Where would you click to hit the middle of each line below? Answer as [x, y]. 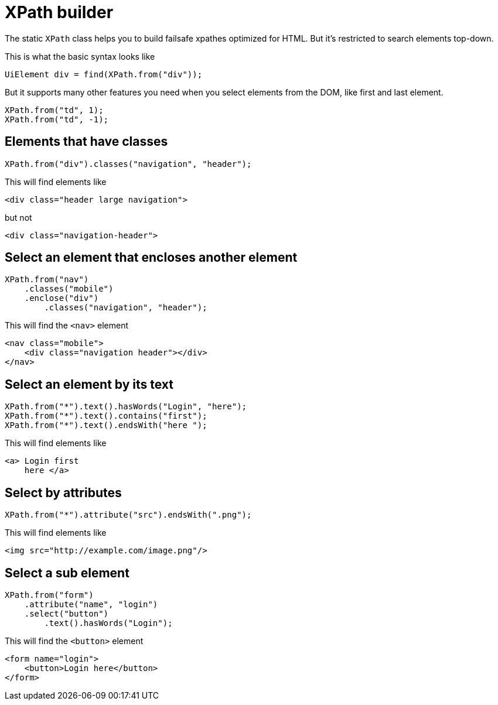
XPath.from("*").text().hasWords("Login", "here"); [126, 407]
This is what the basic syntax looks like [80, 56]
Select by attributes [63, 492]
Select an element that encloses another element [151, 258]
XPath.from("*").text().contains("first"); [106, 416]
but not [18, 217]
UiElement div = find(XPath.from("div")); [104, 74]
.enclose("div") [62, 298]
